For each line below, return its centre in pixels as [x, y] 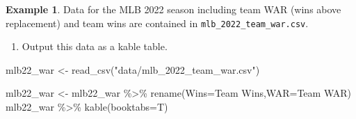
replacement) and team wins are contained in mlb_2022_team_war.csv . [157, 23]
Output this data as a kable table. [95, 46]
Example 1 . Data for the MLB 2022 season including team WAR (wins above [173, 9]
